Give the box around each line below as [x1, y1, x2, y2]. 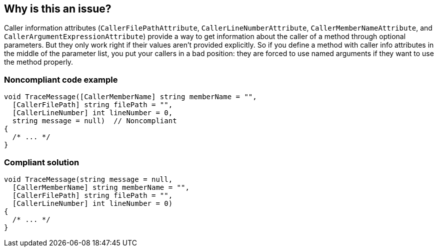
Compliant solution [4, 157, 79, 167]
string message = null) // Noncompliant [12, 117, 177, 125]
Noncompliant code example [4, 74, 118, 85]
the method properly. [4, 58, 73, 67]
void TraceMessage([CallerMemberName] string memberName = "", [4, 93, 257, 101]
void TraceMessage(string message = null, [4, 175, 173, 183]
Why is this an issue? [4, 3, 111, 15]
